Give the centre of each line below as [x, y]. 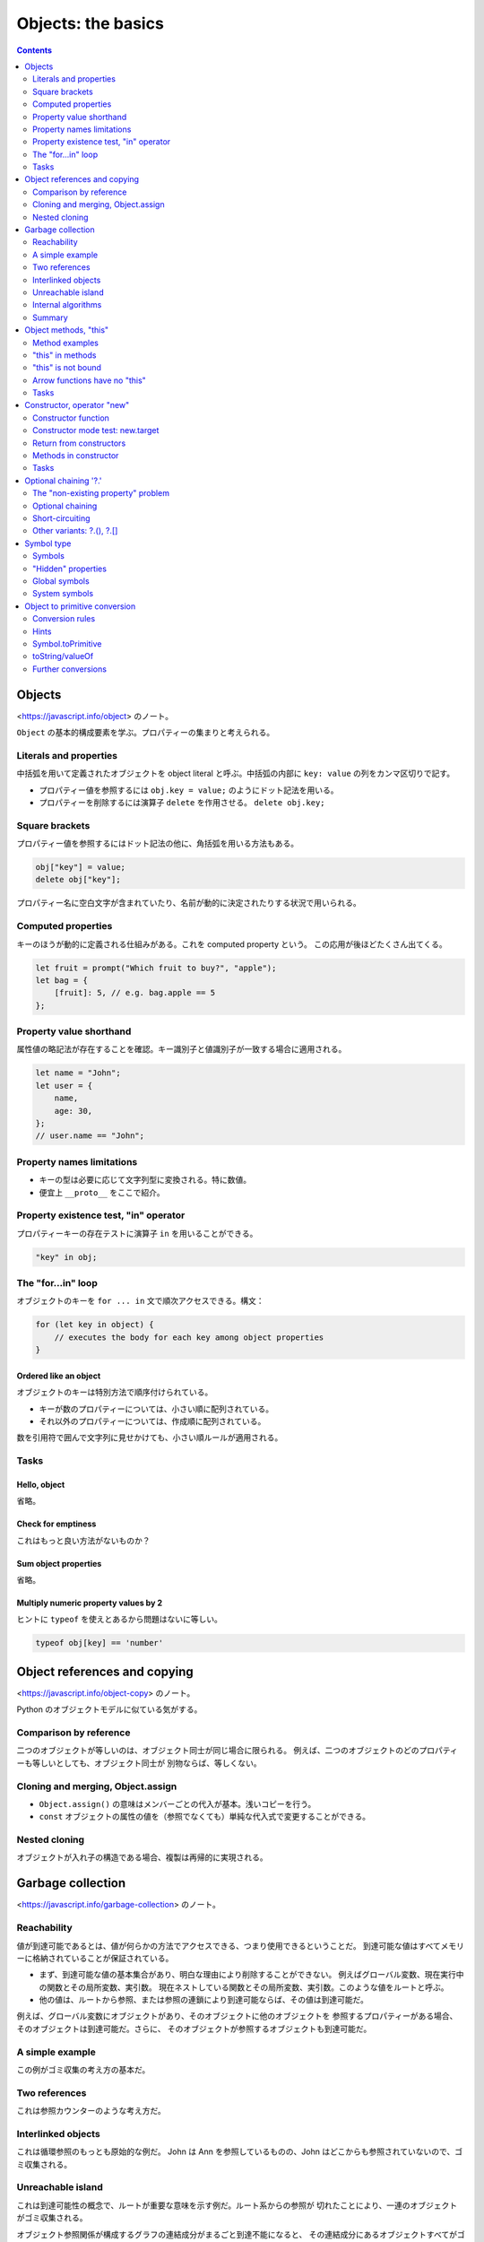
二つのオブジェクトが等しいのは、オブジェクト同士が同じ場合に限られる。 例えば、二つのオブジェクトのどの [218, 1751]
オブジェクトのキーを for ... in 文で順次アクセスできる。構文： [140, 1301]
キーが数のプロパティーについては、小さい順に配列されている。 [156, 1409]
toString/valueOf [63, 656]
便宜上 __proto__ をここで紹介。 [102, 1192]
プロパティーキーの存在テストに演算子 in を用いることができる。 [137, 1233]
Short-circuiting [61, 518]
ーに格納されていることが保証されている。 [95, 1958]
